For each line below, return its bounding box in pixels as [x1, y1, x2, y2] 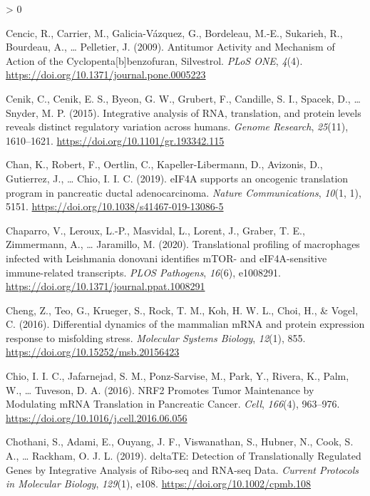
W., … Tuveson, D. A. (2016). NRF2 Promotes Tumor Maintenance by [6, 382, 314, 397]
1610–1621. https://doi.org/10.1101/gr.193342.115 [6, 133, 225, 148]
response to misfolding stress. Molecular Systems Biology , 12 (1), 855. [6, 330, 306, 345]
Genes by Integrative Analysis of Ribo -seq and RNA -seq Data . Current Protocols [6, 462, 359, 477]
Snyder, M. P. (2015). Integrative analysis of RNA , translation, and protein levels [6, 105, 361, 120]
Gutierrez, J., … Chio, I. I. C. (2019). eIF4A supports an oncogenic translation [6, 170, 349, 185]
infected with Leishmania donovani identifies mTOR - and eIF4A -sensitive [6, 250, 327, 265]
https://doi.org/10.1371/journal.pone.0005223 [6, 67, 206, 82]
